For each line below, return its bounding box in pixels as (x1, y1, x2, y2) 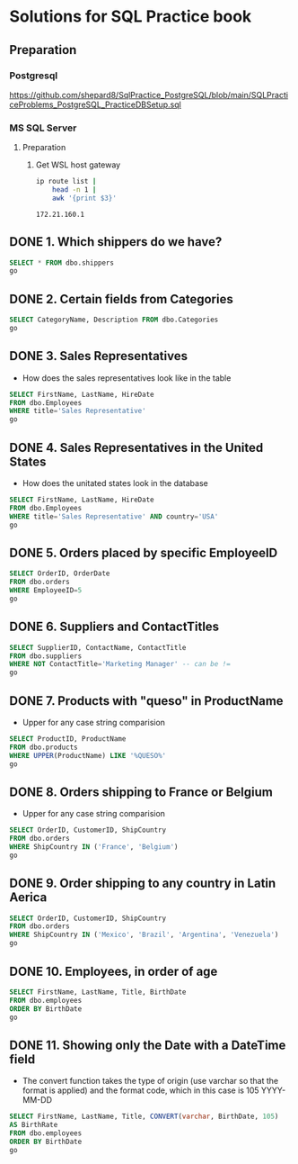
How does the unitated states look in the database (22, 478, 208, 489)
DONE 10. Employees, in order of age (9, 963, 218, 979)
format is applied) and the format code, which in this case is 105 (22, 1085, 259, 1096)
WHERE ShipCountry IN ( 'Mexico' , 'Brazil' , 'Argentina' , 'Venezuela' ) (9, 930, 279, 940)
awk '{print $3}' (52, 194, 117, 203)
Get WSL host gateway (35, 159, 121, 170)
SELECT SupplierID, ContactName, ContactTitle (9, 643, 187, 652)
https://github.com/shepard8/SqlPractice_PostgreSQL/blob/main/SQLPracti (9, 89, 289, 100)
